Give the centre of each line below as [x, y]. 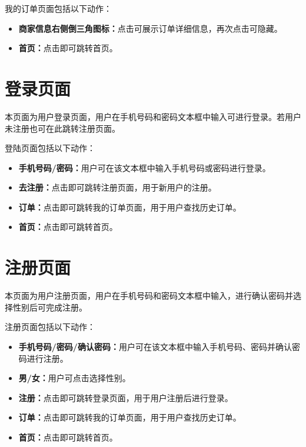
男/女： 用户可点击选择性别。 [74, 378]
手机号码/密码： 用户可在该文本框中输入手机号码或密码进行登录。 [144, 167]
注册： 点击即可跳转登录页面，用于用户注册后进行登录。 [126, 397]
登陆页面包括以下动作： [50, 148]
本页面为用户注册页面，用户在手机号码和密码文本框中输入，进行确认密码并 [149, 296]
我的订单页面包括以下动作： [58, 8]
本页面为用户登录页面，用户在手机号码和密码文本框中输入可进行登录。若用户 [153, 116]
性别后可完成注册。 [50, 307]
